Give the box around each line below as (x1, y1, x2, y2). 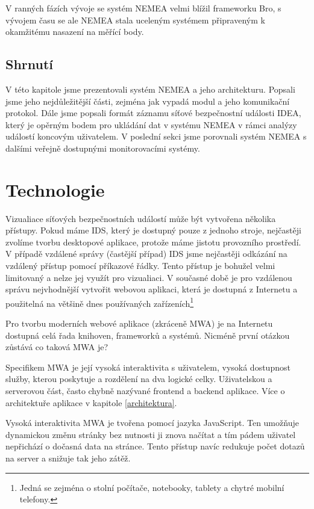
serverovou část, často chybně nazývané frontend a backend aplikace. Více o (5, 384, 285, 397)
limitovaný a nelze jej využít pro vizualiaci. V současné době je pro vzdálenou (5, 271, 292, 283)
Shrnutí (5, 55, 54, 73)
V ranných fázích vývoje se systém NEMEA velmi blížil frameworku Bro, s (5, 2, 281, 14)
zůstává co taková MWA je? (5, 341, 108, 353)
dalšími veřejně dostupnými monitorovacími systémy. (5, 141, 200, 154)
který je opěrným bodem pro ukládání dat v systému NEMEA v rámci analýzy (5, 118, 297, 131)
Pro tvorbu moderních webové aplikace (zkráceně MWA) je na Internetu (5, 317, 273, 330)
